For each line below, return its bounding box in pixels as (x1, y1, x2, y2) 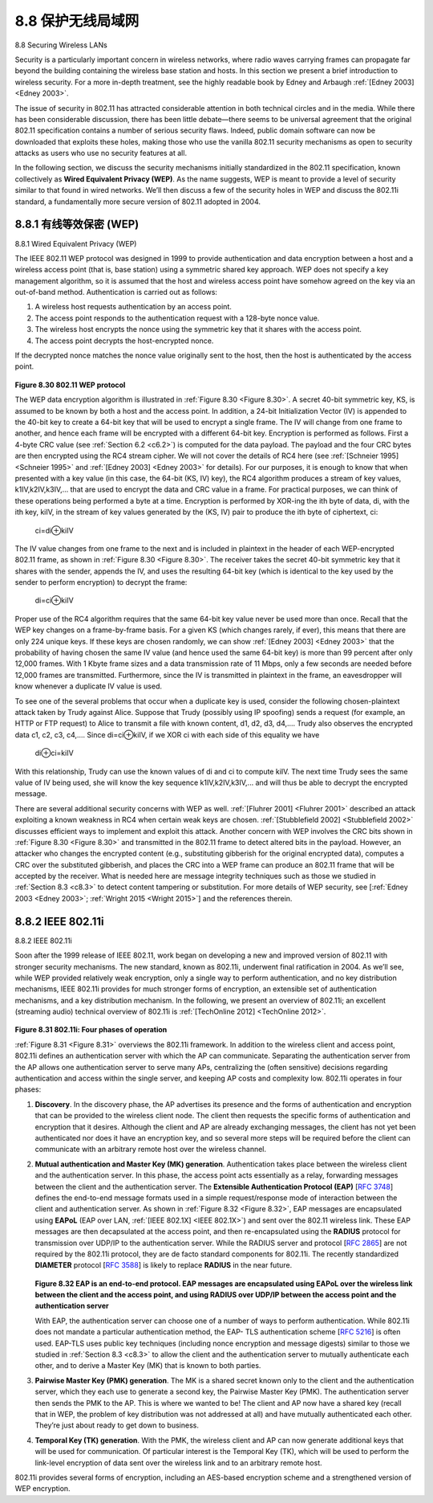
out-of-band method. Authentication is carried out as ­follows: (14, 288, 218, 297)
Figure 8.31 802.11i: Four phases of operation (14, 1025, 168, 1035)
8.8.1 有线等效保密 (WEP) (14, 218, 140, 231)
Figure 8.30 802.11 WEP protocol (14, 380, 126, 390)
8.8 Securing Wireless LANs (14, 40, 107, 50)
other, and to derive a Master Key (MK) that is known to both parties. (34, 1361, 261, 1370)
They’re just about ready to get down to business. (34, 1420, 200, 1430)
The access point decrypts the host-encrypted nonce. (34, 336, 214, 345)
